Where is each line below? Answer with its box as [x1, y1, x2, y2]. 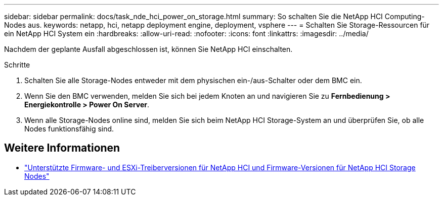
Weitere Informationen [4, 142, 120, 155]
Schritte [4, 60, 30, 69]
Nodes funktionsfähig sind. [24, 124, 114, 133]
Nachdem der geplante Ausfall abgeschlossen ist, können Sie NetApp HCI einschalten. [4, 45, 293, 53]
